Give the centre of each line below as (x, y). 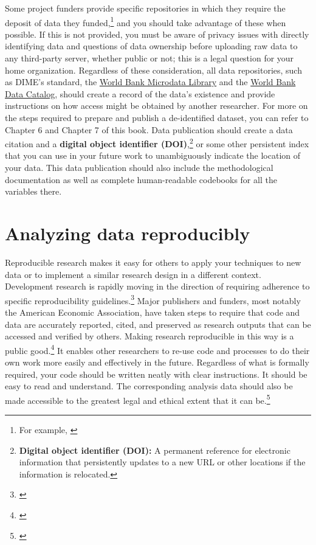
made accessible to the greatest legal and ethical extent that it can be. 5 (138, 399)
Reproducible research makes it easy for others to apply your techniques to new (153, 262)
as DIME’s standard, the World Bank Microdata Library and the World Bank (150, 82)
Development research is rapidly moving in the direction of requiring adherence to (157, 286)
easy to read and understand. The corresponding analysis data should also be (149, 386)
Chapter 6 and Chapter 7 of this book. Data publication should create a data (149, 129)
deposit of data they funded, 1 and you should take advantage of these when (146, 21)
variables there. (33, 191)
